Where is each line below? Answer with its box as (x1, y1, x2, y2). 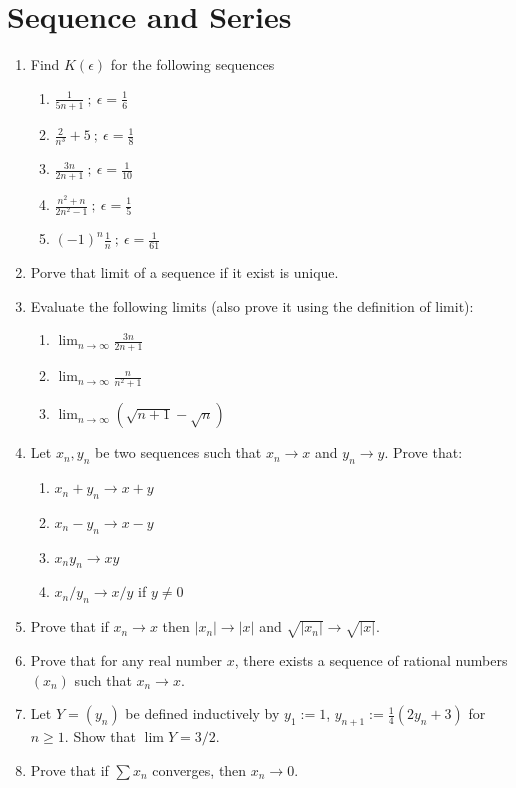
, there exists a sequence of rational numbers (234, 650, 508, 671)
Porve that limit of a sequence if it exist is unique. (30, 262, 339, 283)
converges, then (152, 759, 247, 780)
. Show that (64, 726, 137, 747)
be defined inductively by (125, 703, 280, 724)
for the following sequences (110, 54, 275, 75)
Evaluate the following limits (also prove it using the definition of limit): (30, 295, 474, 316)
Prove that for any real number (30, 650, 223, 671)
